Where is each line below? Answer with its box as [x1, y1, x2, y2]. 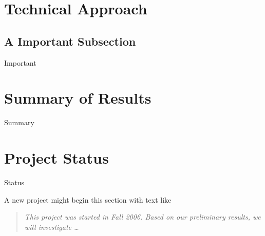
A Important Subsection [4, 33, 136, 49]
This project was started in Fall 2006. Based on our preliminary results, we [24, 211, 261, 222]
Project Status [4, 147, 109, 168]
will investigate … [24, 221, 79, 232]
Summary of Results [4, 87, 152, 108]
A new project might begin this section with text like [4, 194, 172, 205]
